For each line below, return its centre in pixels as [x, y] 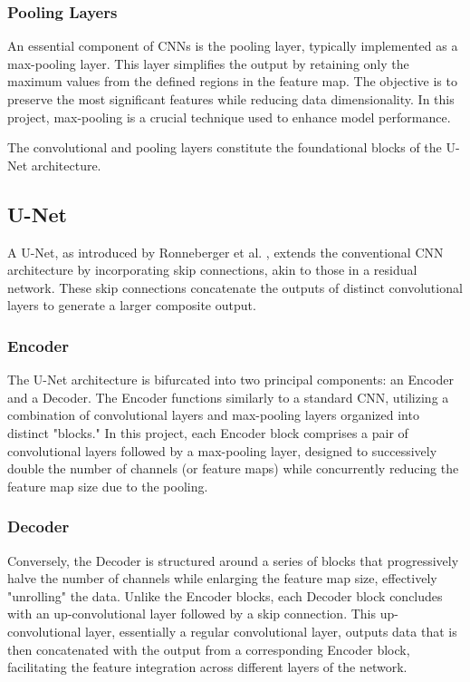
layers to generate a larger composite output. [132, 305]
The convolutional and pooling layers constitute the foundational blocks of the [225, 147]
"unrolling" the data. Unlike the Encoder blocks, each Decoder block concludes [225, 595]
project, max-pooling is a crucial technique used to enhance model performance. [229, 117]
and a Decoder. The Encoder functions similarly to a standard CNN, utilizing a [228, 397]
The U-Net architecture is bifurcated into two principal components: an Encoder [230, 380]
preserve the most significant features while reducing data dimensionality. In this [231, 99]
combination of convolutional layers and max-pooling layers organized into [213, 415]
